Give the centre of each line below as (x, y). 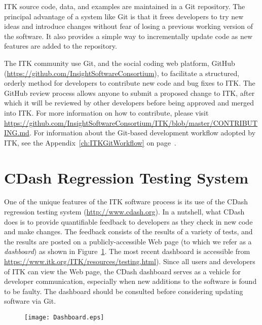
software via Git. (30, 301)
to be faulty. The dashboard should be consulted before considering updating (124, 291)
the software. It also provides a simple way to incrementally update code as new (128, 36)
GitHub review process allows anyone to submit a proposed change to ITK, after (129, 93)
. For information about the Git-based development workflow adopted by (142, 133)
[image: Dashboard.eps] (64, 317)
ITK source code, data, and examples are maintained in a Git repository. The (125, 6)
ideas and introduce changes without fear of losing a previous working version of (128, 26)
